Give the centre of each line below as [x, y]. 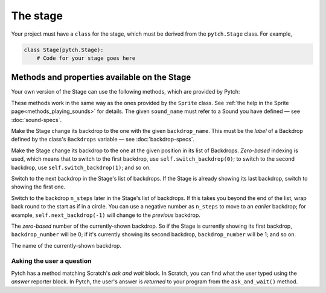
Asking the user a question [51, 261]
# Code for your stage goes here [86, 58]
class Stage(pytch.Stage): [64, 50]
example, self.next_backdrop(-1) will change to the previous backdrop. [106, 215]
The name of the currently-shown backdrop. [66, 245]
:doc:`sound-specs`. [36, 120]
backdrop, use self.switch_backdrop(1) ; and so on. [81, 167]
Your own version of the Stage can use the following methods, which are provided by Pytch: [126, 92]
